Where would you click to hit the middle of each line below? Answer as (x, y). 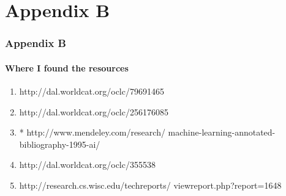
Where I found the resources (67, 67)
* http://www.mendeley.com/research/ (92, 132)
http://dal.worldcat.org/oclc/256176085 (94, 111)
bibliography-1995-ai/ (60, 144)
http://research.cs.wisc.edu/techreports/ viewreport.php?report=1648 (150, 185)
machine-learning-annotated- (222, 132)
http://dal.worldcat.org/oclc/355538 (87, 165)
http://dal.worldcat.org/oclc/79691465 (92, 91)
